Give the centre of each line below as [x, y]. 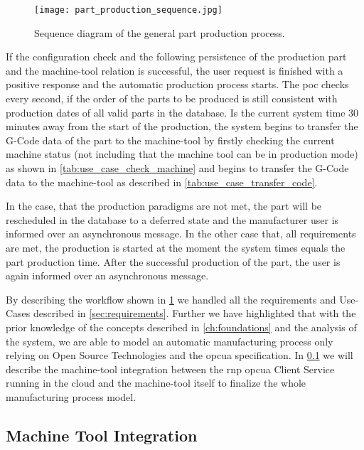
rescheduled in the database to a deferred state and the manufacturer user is [172, 219]
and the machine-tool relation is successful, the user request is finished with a [175, 70]
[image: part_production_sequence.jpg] [128, 10]
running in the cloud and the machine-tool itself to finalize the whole [156, 383]
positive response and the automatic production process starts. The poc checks [177, 84]
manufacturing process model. [71, 396]
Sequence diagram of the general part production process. [160, 32]
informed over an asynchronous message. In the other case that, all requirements [181, 234]
